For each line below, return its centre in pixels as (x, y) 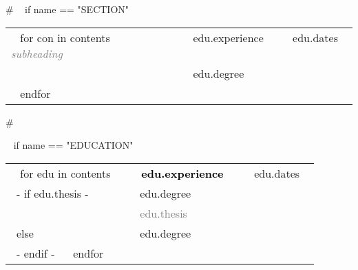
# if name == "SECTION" (67, 9)
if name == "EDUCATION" (73, 145)
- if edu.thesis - (53, 193)
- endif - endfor (60, 253)
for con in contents (65, 37)
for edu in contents (65, 173)
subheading (37, 53)
